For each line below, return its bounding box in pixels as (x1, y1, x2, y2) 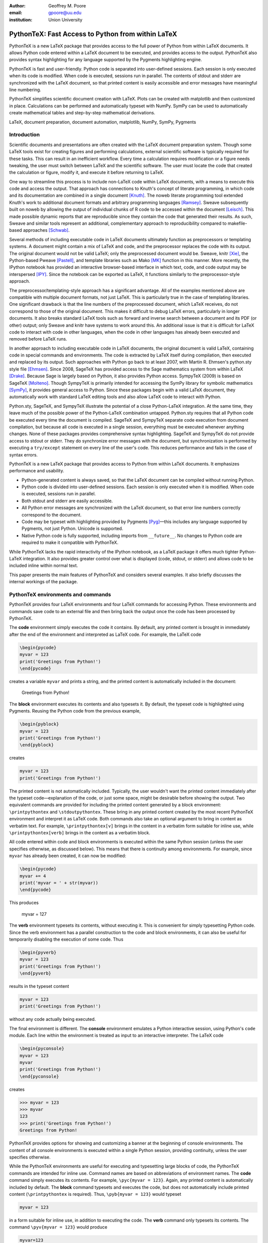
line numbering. (9, 87, 42, 93)
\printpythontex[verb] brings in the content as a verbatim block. (9, 830, 151, 836)
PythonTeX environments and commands (9, 591, 111, 598)
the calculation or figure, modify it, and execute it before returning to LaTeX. (9, 170, 164, 176)
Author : (9, 3, 26, 8)
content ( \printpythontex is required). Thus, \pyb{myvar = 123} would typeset (9, 1191, 182, 1197)
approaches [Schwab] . (23, 227, 70, 233)
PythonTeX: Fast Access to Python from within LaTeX (9, 30, 177, 38)
